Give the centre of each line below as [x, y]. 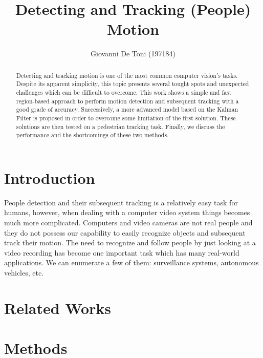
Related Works [58, 308]
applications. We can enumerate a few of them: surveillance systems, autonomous [131, 262]
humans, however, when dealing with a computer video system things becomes [127, 212]
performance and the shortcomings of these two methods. [92, 135]
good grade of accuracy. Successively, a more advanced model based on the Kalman [127, 109]
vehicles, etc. [24, 273]
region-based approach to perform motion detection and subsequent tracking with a [127, 101]
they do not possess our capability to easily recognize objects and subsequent [125, 232]
